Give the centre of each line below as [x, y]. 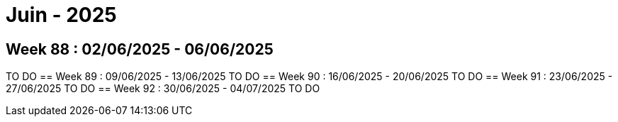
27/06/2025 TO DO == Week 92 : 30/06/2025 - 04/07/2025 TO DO [163, 89]
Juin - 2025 [61, 15]
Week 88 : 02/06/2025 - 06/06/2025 [140, 49]
